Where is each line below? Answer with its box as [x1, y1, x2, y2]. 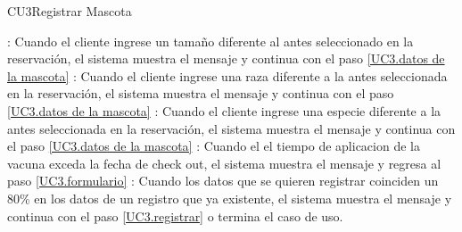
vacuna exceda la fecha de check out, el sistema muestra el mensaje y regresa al [7, 153, 441, 172]
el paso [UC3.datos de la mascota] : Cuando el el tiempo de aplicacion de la [7, 137, 420, 155]
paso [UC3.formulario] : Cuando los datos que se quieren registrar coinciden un [7, 171, 439, 190]
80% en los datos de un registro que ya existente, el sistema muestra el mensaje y [7, 188, 452, 207]
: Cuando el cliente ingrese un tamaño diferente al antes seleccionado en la [7, 31, 414, 50]
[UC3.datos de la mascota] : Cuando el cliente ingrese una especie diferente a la [7, 101, 441, 120]
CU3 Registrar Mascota [7, 2, 132, 20]
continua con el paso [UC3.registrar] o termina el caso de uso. [7, 206, 343, 225]
